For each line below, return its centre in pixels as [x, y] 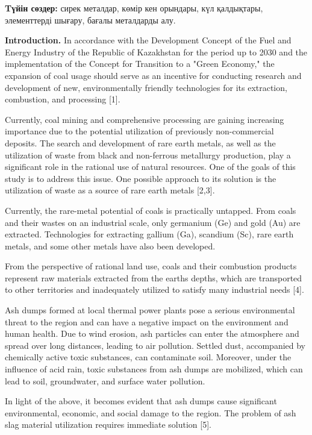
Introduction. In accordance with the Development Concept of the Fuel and [148, 40]
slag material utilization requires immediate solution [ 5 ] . [108, 424]
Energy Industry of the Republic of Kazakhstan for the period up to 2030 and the [156, 52]
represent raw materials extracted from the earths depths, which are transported [154, 277]
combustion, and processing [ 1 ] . [63, 99]
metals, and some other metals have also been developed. [110, 246]
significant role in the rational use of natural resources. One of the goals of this [150, 167]
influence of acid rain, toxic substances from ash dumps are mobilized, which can [154, 369]
